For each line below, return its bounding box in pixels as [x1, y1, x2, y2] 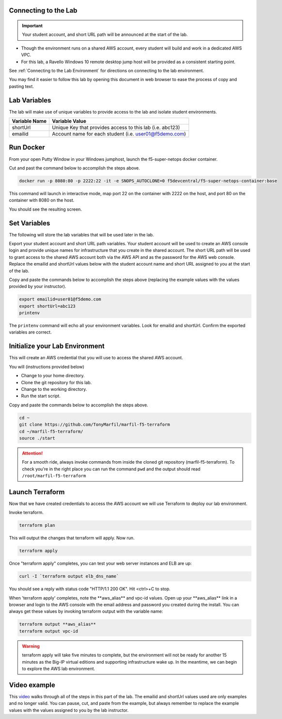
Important [22, 23, 43, 29]
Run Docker [9, 143, 46, 151]
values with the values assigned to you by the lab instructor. [9, 707, 129, 713]
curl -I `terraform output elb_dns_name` [19, 573, 119, 579]
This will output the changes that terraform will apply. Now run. [9, 535, 135, 541]
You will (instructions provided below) [9, 364, 84, 369]
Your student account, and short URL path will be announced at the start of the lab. [22, 32, 188, 37]
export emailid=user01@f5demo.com [19, 297, 101, 302]
